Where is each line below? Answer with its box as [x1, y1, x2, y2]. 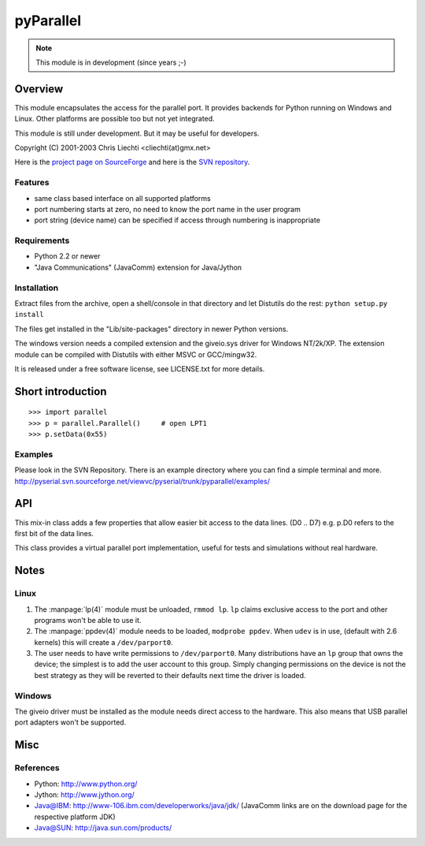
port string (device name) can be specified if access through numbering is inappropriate [34, 215, 320, 225]
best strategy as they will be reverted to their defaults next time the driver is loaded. [34, 670, 306, 680]
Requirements [14, 235, 70, 246]
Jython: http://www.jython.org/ [34, 789, 135, 799]
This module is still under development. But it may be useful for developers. [14, 129, 260, 138]
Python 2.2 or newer [34, 252, 101, 261]
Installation [14, 282, 59, 293]
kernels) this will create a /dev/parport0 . [34, 637, 173, 647]
